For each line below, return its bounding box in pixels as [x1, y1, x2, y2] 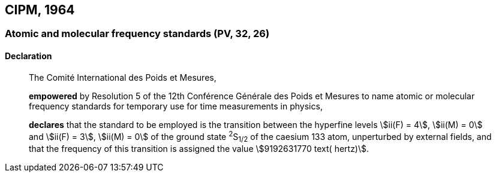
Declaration [5, 51, 52, 62]
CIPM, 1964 [5, 2, 75, 17]
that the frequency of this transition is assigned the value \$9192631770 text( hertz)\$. [29, 144, 369, 154]
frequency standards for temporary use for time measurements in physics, [29, 100, 323, 111]
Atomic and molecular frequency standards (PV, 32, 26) [5, 28, 270, 40]
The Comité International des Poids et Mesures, [29, 72, 217, 83]
